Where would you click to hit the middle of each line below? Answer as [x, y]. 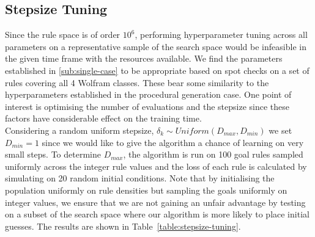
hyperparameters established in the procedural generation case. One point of [148, 94]
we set [280, 130]
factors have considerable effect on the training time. [103, 118]
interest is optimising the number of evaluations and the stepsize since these [147, 106]
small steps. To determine [53, 154]
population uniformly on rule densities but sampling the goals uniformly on [146, 190]
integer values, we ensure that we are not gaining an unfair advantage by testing [155, 202]
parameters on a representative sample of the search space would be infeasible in [156, 46]
